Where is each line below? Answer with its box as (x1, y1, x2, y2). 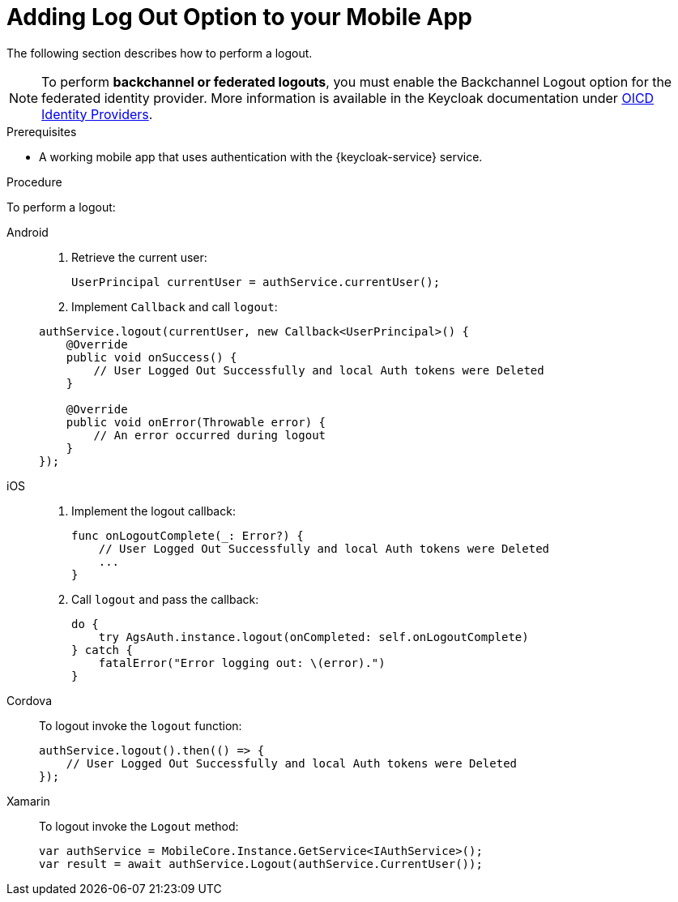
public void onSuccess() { (66, 350, 237, 364)
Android (6, 224, 49, 239)
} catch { (71, 643, 133, 656)
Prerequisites (6, 124, 77, 139)
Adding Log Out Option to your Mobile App (6, 3, 472, 31)
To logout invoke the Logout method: (39, 819, 239, 833)
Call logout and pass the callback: (71, 592, 259, 606)
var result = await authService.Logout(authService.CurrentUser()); (39, 857, 483, 870)
